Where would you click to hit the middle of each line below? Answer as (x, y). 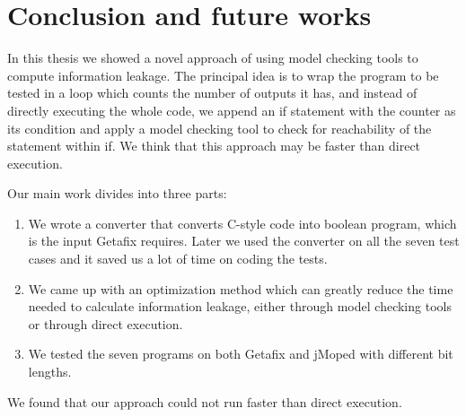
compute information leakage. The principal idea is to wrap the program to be (223, 75)
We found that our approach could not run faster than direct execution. (205, 401)
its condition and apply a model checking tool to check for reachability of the (220, 128)
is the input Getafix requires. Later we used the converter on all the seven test (244, 241)
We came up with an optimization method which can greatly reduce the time (241, 288)
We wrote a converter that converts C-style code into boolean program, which (242, 223)
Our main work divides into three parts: (117, 193)
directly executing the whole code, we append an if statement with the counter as (232, 110)
